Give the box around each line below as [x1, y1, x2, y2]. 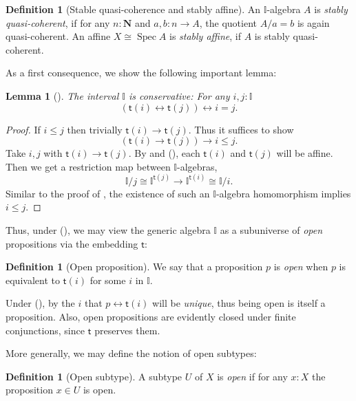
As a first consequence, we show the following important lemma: [6, 65, 277, 80]
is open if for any [217, 369, 288, 383]
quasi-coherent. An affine [6, 29, 111, 43]
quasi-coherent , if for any [6, 15, 110, 30]
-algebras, [177, 159, 218, 173]
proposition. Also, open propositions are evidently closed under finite [6, 309, 296, 323]
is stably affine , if [169, 29, 241, 43]
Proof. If [6, 122, 41, 136]
